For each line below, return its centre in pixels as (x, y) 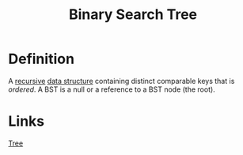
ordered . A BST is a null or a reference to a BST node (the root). (112, 89)
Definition (42, 59)
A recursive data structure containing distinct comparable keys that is (121, 81)
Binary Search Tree (133, 15)
